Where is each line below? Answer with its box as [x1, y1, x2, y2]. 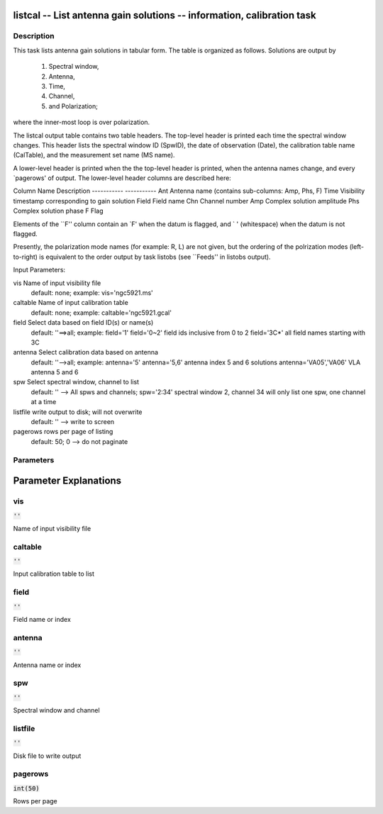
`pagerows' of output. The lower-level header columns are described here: [13, 174, 232, 182]
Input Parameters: [13, 266, 66, 274]
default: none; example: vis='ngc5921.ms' [30, 288, 154, 297]
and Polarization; [48, 101, 99, 110]
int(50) [13, 784, 40, 792]
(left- [349, 242, 365, 251]
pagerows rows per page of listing [13, 428, 113, 436]
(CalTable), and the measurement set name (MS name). [13, 151, 175, 160]
